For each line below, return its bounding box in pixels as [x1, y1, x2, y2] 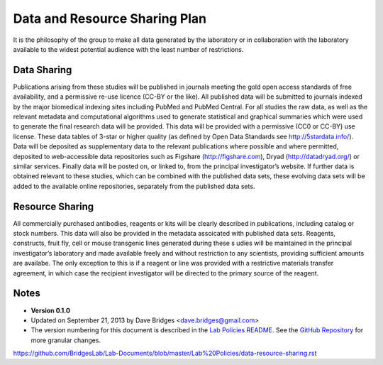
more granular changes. [30, 336, 101, 344]
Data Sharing [13, 64, 72, 76]
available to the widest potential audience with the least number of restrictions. [13, 45, 244, 53]
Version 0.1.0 [30, 306, 71, 315]
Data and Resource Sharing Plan [13, 11, 207, 26]
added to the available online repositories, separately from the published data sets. [13, 182, 255, 190]
